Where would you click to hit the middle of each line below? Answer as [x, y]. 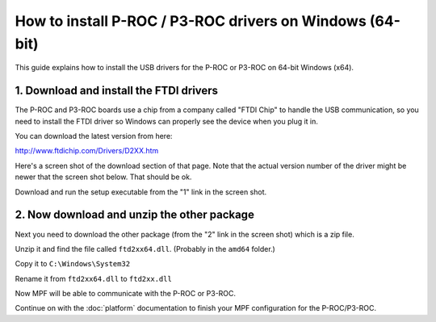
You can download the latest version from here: [94, 136]
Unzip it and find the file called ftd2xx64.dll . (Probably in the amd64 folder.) [145, 249]
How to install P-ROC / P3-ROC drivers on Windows [191, 21]
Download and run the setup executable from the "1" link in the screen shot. [141, 192]
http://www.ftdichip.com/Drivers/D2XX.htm [87, 151]
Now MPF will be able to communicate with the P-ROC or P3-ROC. [126, 294]
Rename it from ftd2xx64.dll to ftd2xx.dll [94, 278]
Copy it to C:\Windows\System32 [73, 264]
